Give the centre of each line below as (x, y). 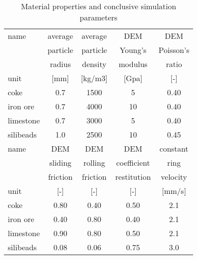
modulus (133, 64)
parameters (98, 17)
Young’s (133, 50)
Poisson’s (174, 50)
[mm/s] (174, 191)
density (94, 64)
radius (60, 64)
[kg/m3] (94, 78)
